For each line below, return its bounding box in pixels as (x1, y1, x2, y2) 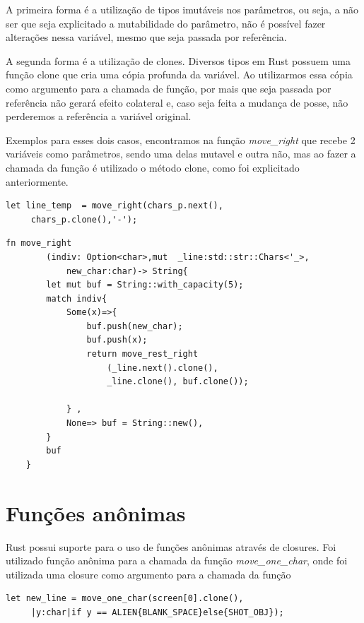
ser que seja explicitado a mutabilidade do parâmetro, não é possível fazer (6, 16, 326, 30)
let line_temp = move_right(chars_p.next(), (6, 201, 223, 211)
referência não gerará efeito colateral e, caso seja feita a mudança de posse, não (6, 95, 348, 109)
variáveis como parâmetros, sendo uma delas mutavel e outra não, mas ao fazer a (6, 146, 356, 161)
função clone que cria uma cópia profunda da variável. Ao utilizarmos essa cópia (6, 67, 353, 82)
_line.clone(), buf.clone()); (107, 376, 249, 387)
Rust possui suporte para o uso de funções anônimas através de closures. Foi (6, 539, 336, 554)
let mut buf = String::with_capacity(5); (46, 280, 244, 290)
